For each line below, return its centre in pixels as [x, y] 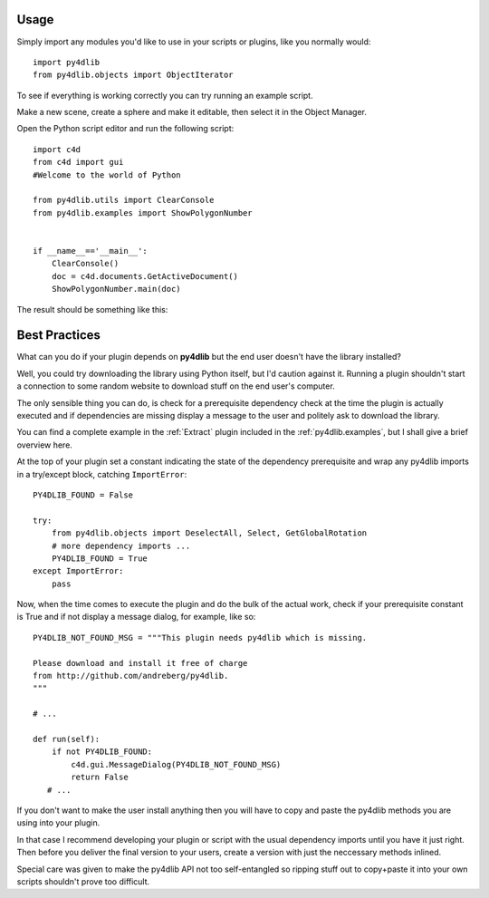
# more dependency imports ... [121, 546]
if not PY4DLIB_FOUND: [102, 752]
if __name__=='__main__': [91, 251]
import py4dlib [67, 62]
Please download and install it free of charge [140, 663]
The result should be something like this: [92, 309]
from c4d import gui [78, 162]
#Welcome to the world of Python [107, 175]
